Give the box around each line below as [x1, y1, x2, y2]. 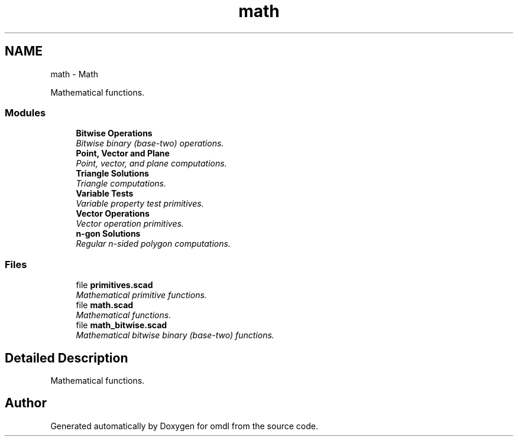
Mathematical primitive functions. [76, 290, 207, 300]
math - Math [50, 68, 99, 79]
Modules [5, 106, 46, 119]
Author [5, 396, 47, 411]
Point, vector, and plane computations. [76, 158, 227, 169]
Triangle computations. [76, 178, 166, 189]
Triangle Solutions [76, 168, 149, 179]
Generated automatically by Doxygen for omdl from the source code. [50, 420, 318, 431]
